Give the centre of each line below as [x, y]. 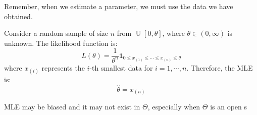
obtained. [18, 16]
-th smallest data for [121, 67]
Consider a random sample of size [56, 33]
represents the [63, 67]
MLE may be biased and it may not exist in [72, 107]
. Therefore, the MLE [220, 67]
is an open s [229, 107]
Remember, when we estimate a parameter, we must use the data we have [119, 6]
